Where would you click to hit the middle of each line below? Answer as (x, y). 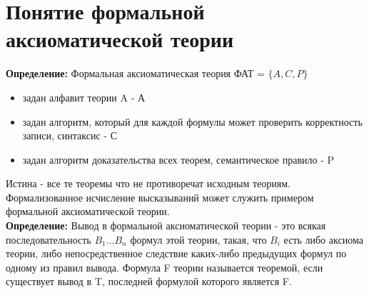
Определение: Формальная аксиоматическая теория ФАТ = (135, 73)
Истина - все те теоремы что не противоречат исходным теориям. (148, 183)
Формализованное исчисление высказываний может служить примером (160, 197)
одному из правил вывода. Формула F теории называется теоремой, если (165, 267)
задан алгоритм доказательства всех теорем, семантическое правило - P (178, 159)
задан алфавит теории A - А (84, 97)
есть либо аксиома (323, 239)
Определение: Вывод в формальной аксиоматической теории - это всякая (166, 225)
